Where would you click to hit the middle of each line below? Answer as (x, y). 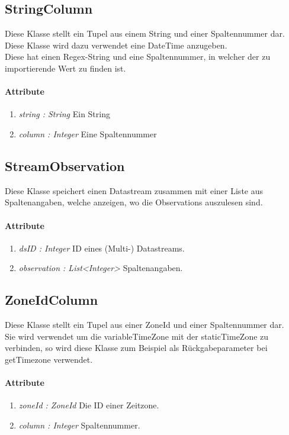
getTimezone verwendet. (49, 359)
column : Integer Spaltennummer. (79, 425)
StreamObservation (65, 165)
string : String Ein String (64, 114)
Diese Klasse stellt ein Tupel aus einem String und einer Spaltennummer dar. (145, 33)
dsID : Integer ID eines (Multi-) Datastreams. (102, 248)
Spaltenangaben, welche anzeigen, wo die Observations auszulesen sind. (134, 202)
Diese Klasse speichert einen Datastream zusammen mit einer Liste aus (134, 190)
